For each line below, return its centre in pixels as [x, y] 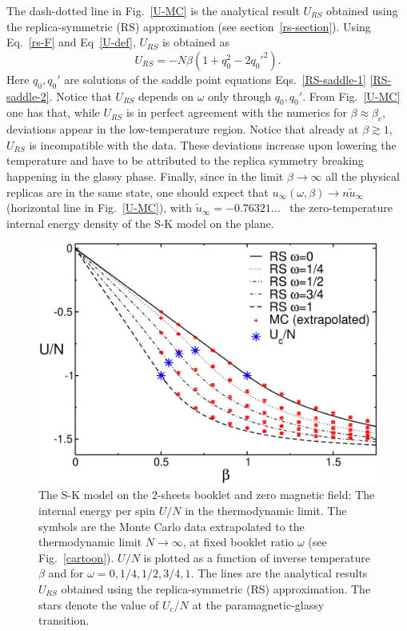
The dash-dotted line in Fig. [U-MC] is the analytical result [153, 10]
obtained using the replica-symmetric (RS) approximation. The [216, 588]
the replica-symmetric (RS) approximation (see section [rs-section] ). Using [189, 26]
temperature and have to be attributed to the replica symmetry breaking [185, 160]
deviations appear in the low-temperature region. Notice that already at [183, 129]
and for [66, 573]
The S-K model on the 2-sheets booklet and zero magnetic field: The [207, 495]
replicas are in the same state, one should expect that [138, 192]
